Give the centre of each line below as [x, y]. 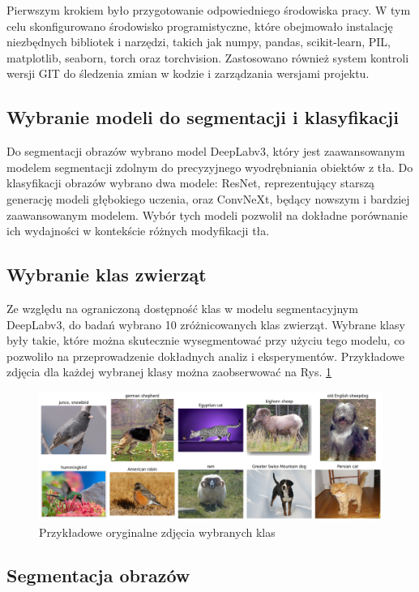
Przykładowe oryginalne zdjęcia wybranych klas [157, 532]
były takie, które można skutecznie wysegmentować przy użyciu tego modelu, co [206, 340]
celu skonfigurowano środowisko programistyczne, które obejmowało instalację [200, 26]
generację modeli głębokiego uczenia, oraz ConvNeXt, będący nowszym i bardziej [208, 198]
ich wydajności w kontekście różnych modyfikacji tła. [138, 231]
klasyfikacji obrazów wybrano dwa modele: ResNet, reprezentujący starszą [191, 183]
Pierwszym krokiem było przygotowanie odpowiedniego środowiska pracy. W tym [209, 10]
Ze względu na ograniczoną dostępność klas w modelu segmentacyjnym [182, 308]
